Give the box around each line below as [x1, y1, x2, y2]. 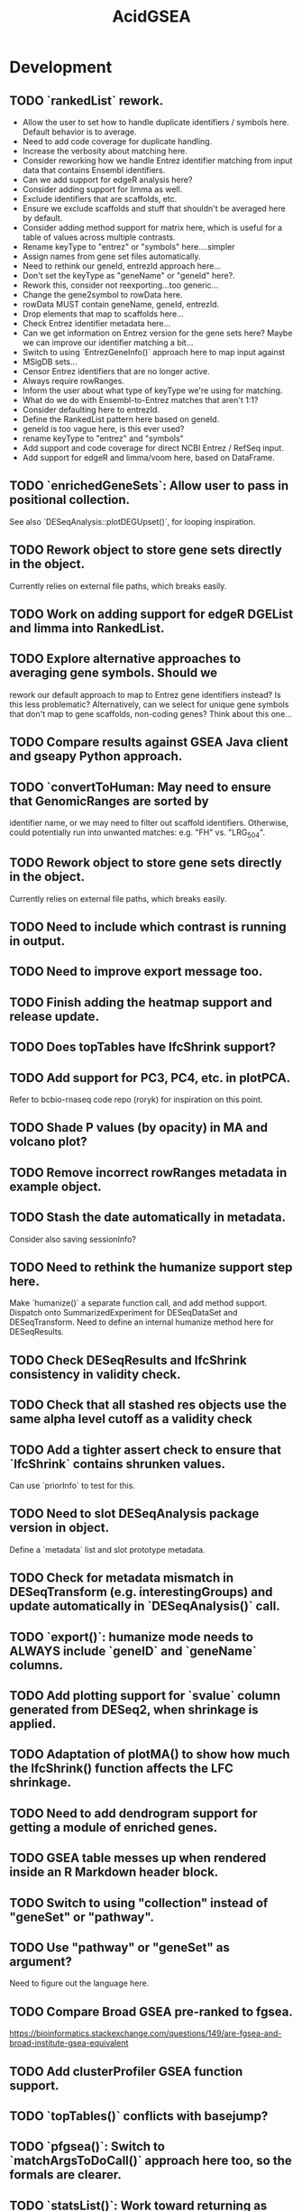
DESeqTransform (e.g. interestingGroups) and [9, 1584, 273, 1600]
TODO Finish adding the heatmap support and [9, 995, 272, 1010]
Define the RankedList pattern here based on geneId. [22, 414, 220, 425]
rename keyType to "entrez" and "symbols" [22, 433, 185, 444]
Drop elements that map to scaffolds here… [22, 308, 184, 319]
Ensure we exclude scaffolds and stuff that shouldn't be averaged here [22, 203, 286, 214]
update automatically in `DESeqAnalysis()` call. [9, 1599, 281, 1614]
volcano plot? [9, 1134, 87, 1150]
